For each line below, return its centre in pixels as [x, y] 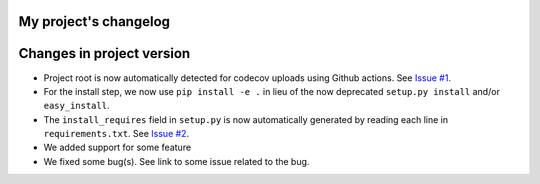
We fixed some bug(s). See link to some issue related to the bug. [176, 161]
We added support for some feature [117, 147]
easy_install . [76, 106]
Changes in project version [104, 53]
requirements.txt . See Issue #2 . [116, 134]
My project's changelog [94, 21]
